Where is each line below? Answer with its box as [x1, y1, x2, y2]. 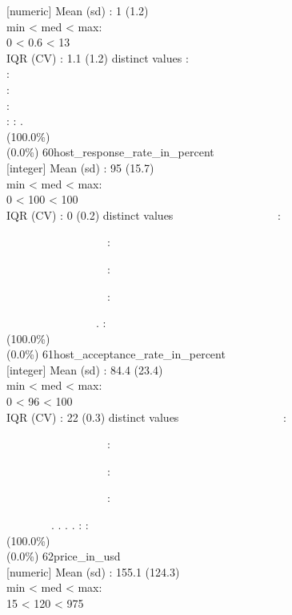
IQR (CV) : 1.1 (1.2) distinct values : [6, 49, 189, 66]
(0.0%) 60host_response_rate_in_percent [6, 144, 214, 160]
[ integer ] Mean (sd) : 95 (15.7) [6, 159, 154, 176]
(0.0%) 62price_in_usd [6, 548, 121, 564]
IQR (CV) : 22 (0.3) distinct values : [6, 408, 286, 425]
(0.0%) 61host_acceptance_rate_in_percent [6, 346, 226, 362]
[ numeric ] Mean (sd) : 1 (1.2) [6, 2, 149, 18]
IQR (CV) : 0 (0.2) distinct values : [6, 206, 281, 223]
